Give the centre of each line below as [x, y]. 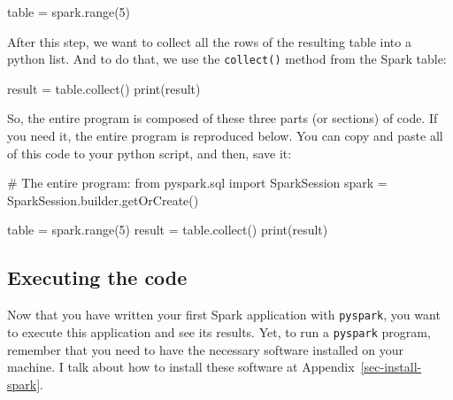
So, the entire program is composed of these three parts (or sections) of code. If [223, 118]
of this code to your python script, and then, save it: [150, 153]
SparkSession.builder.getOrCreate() [103, 200]
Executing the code [97, 277]
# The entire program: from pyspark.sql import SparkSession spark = [197, 183]
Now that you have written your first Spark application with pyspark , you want [224, 315]
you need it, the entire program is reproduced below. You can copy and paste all [225, 136]
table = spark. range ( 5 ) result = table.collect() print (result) [168, 230]
